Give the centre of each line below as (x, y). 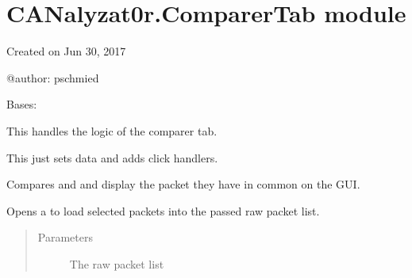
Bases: (22, 104)
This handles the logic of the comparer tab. (112, 130)
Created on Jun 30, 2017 (66, 51)
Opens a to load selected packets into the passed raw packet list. (163, 210)
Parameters (65, 237)
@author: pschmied (53, 77)
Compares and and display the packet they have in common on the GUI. (183, 184)
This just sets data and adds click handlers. (112, 157)
